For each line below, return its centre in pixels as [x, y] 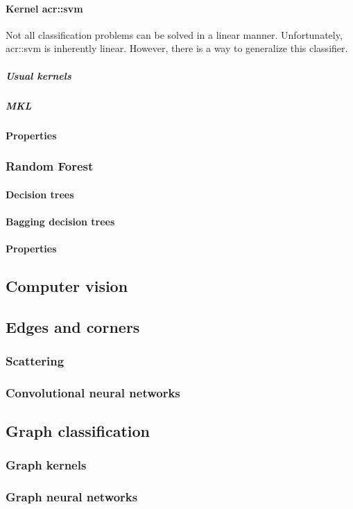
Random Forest [50, 166]
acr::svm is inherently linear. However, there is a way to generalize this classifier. [177, 48]
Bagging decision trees [60, 221]
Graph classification [78, 431]
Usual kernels [38, 75]
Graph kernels [46, 465]
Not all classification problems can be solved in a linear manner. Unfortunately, [174, 34]
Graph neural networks [72, 497]
